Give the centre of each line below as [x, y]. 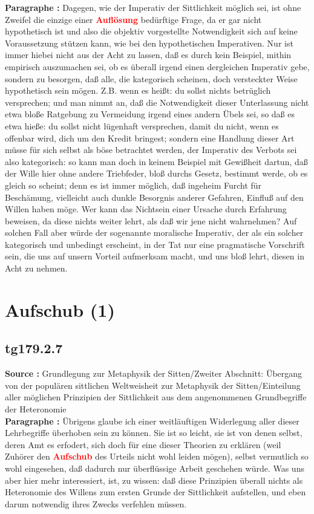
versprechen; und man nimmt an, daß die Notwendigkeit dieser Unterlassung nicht [157, 102]
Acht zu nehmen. [36, 268]
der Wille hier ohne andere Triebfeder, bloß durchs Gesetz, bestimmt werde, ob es [156, 173]
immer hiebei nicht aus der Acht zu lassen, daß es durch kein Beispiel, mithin [148, 55]
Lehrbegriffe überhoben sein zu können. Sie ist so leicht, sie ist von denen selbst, [154, 433]
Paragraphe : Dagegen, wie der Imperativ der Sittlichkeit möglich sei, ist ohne [153, 7]
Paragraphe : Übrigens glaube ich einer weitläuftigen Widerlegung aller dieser [152, 421]
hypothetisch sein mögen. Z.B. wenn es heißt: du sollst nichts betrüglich [138, 90]
